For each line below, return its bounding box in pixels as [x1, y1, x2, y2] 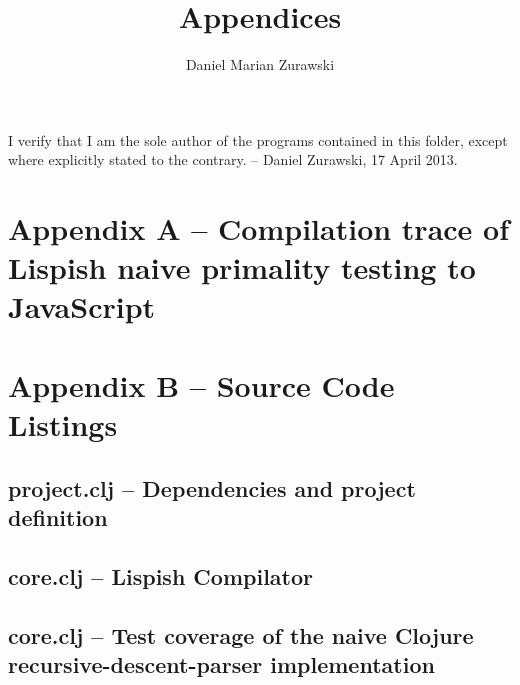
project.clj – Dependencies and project [8, 472, 416, 503]
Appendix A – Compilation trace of [8, 208, 510, 249]
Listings [8, 404, 118, 445]
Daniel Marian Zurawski [185, 54, 335, 75]
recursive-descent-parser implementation [8, 648, 435, 679]
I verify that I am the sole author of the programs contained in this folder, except [8, 129, 508, 150]
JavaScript [8, 286, 156, 327]
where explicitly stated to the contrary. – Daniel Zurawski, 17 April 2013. [8, 149, 458, 170]
